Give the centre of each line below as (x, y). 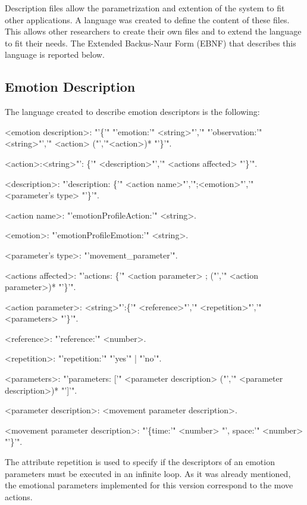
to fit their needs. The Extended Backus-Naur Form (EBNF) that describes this (151, 43)
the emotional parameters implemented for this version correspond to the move (149, 485)
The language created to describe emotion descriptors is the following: (132, 112)
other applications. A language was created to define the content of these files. (147, 19)
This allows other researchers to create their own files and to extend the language (153, 31)
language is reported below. (55, 54)
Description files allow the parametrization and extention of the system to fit (145, 8)
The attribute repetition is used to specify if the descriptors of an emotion (140, 462)
